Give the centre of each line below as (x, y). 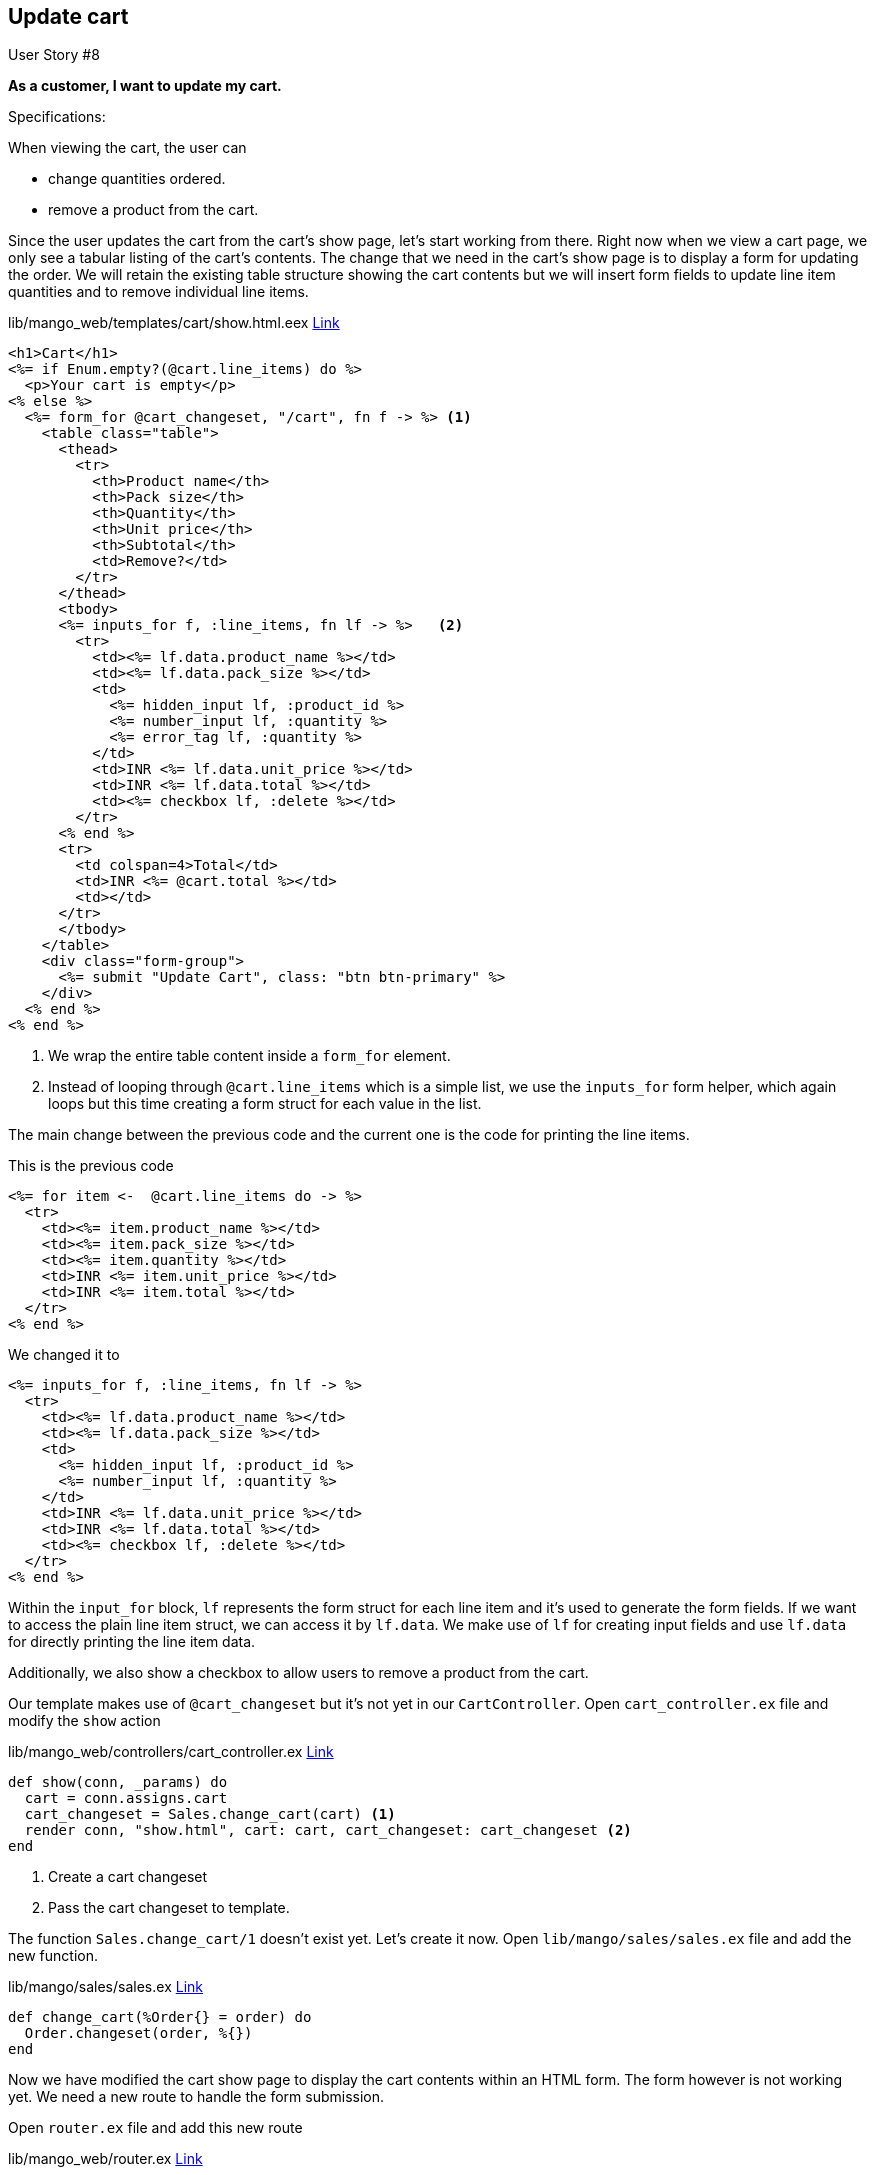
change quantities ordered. (137, 179)
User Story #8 (54, 55)
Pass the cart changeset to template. (169, 1908)
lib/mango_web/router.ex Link (105, 2159)
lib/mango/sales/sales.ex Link (105, 1987)
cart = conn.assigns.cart (126, 1798)
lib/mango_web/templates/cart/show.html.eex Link (174, 323)
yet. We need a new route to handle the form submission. (196, 2097)
